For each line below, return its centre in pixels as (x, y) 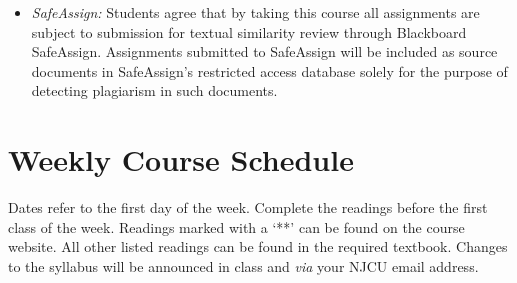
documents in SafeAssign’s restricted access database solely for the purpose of (269, 70)
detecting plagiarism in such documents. (154, 90)
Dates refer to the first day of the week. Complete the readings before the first (248, 207)
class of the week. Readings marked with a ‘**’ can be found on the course (236, 226)
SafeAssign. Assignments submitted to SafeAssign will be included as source (264, 51)
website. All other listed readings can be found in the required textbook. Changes (258, 246)
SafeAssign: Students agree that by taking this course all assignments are (255, 12)
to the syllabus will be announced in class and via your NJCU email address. (243, 265)
